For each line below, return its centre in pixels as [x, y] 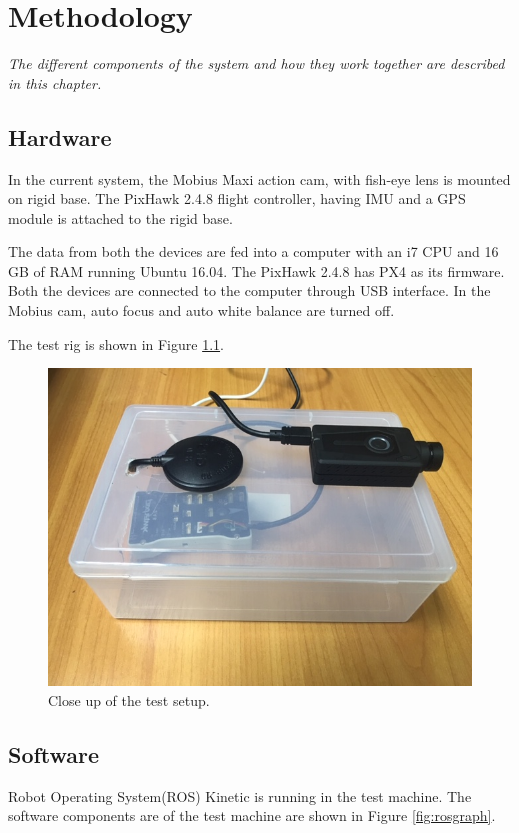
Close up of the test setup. [129, 699]
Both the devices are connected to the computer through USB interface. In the [249, 290]
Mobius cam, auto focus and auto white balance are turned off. [201, 310]
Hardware [60, 136]
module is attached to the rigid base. [120, 217]
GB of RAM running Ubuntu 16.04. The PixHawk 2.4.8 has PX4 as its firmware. [256, 270]
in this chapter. [55, 82]
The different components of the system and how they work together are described [256, 63]
